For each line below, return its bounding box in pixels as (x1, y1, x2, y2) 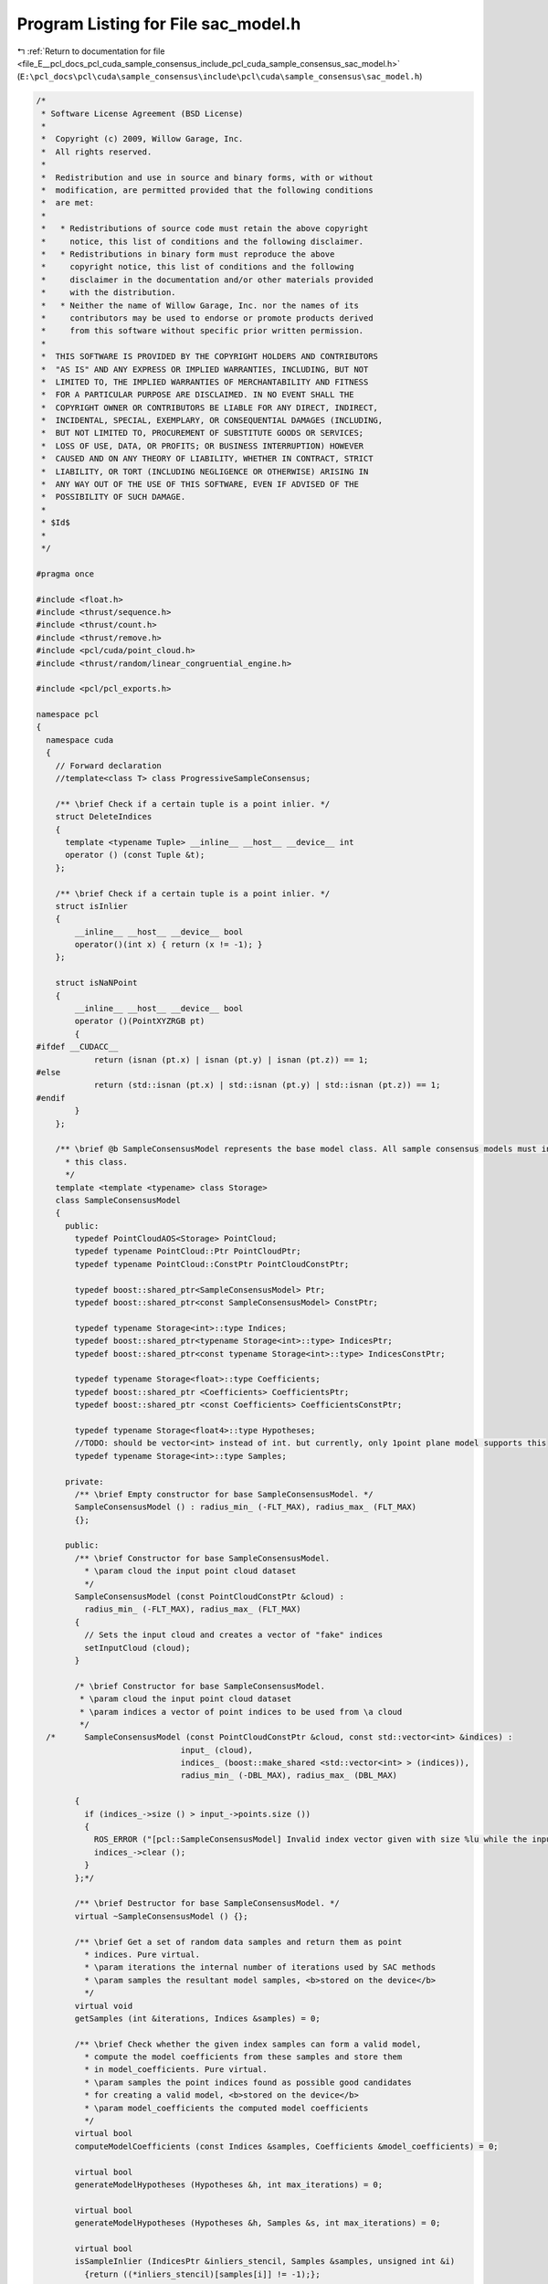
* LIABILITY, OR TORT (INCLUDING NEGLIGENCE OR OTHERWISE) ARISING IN (41, 466, 369, 477)
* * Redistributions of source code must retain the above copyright (41, 224, 369, 234)
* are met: (41, 197, 95, 208)
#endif (36, 1093, 66, 1103)
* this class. (65, 1157, 128, 1167)
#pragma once (36, 568, 95, 579)
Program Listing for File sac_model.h (16, 14, 301, 34)
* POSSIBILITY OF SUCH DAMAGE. (41, 492, 186, 502)
